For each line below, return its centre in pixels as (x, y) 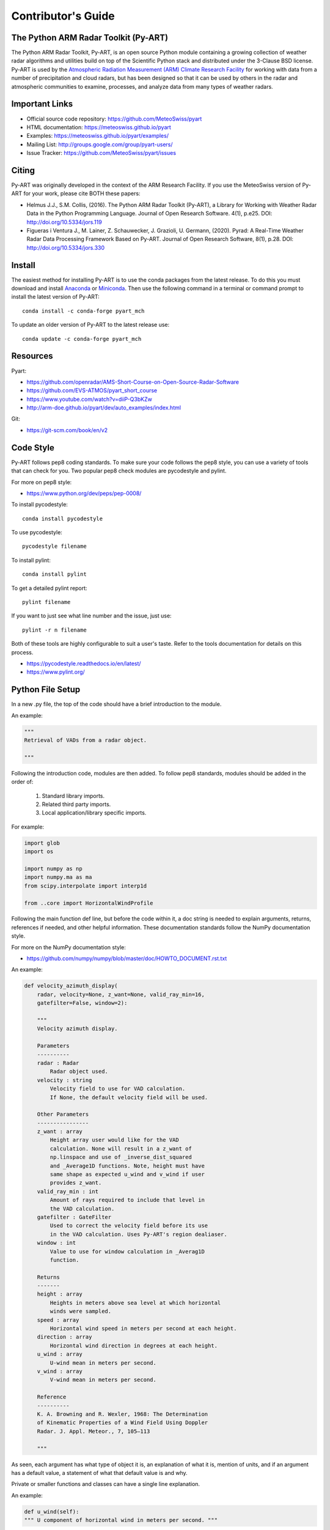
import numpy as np (53, 868)
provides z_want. (76, 1183)
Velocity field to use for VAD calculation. (118, 1089)
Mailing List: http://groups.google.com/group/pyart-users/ (100, 144)
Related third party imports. (76, 804)
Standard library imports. (73, 796)
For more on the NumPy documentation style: (69, 947)
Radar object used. (79, 1072)
